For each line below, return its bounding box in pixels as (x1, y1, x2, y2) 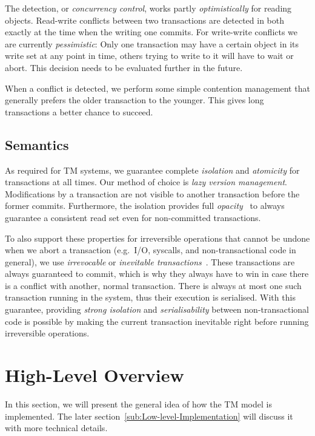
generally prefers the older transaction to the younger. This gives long (5, 94, 264, 106)
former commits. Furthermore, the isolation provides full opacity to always (5, 199, 285, 212)
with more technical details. (5, 421, 108, 434)
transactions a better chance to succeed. (5, 105, 153, 118)
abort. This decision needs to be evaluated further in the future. (5, 61, 243, 73)
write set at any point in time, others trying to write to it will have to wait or (5, 49, 294, 62)
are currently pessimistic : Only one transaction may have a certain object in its (5, 37, 299, 50)
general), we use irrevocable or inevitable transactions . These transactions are (5, 255, 295, 268)
